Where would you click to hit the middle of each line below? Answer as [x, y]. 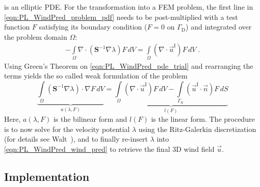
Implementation [47, 176]
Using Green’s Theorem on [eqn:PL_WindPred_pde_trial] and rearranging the [129, 65]
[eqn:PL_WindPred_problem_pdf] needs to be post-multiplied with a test [121, 17]
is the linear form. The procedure [203, 119]
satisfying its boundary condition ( [93, 27]
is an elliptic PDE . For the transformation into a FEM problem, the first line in [129, 7]
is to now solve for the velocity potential [67, 129]
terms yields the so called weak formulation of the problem [96, 76]
